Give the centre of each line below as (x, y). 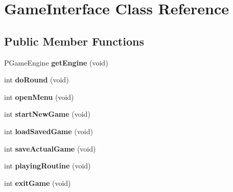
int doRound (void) (37, 80)
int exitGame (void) (38, 183)
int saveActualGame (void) (50, 148)
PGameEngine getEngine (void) (56, 62)
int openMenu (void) (39, 97)
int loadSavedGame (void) (49, 131)
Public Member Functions (74, 41)
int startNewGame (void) (47, 114)
